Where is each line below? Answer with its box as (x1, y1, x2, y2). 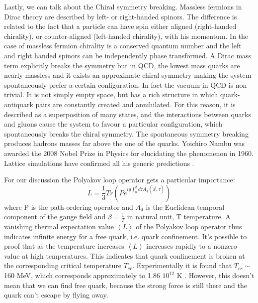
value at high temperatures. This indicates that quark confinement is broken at (4, 250, 245, 261)
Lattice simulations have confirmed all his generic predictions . (4, 157, 194, 168)
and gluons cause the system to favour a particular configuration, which (4, 119, 223, 129)
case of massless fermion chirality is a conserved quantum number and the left (4, 40, 242, 51)
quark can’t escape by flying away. (4, 290, 108, 300)
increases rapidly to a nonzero (146, 241, 237, 251)
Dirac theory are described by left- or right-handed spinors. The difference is (4, 11, 237, 21)
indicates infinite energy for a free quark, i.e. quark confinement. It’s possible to (4, 231, 247, 241)
